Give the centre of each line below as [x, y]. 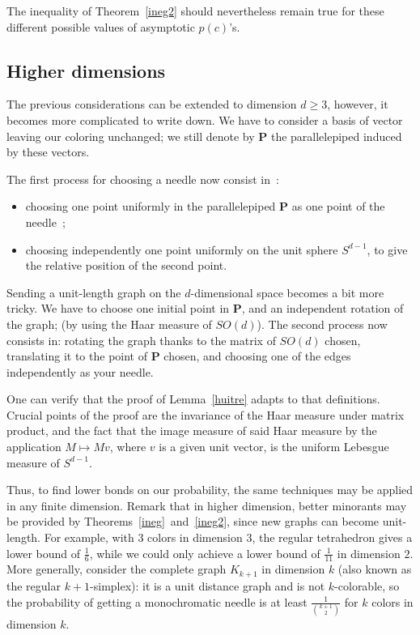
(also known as [375, 569]
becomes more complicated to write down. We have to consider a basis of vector [205, 119]
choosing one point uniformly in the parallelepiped [151, 206]
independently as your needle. [80, 371]
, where [128, 447]
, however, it [358, 104]
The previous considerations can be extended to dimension [152, 104]
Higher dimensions [86, 70]
